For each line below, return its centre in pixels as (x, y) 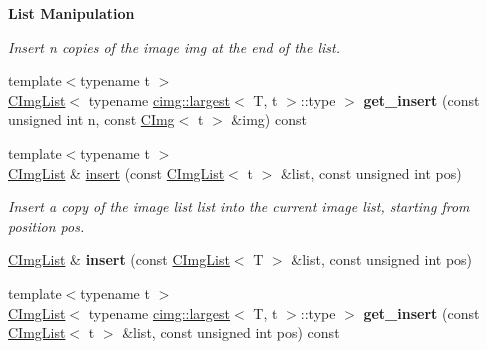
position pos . (46, 225)
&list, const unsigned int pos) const (231, 332)
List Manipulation (71, 13)
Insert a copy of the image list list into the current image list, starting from (239, 206)
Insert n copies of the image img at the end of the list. (174, 46)
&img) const (269, 119)
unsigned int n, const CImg (91, 119)
